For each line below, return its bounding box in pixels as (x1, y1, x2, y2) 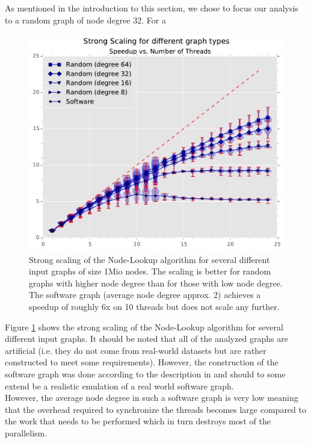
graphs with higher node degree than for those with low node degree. (29, 276, 283, 289)
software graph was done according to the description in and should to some (5, 368, 286, 380)
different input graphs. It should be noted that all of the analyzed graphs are (5, 332, 288, 345)
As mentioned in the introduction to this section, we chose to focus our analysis (5, 2, 298, 14)
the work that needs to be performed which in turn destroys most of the (5, 415, 271, 427)
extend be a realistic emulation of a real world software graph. (5, 379, 234, 392)
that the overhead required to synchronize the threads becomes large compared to (5, 403, 306, 415)
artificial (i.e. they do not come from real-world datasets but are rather (5, 344, 266, 356)
